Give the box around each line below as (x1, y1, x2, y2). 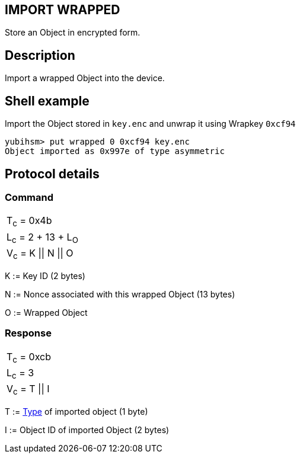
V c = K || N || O (7, 246, 74, 261)
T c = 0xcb (7, 350, 51, 364)
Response (5, 327, 52, 340)
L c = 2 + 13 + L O (7, 230, 78, 245)
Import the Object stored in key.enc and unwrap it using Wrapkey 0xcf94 (5, 118, 296, 129)
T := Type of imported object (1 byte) (5, 406, 148, 417)
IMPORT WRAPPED (5, 2, 120, 17)
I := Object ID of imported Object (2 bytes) (5, 425, 170, 435)
